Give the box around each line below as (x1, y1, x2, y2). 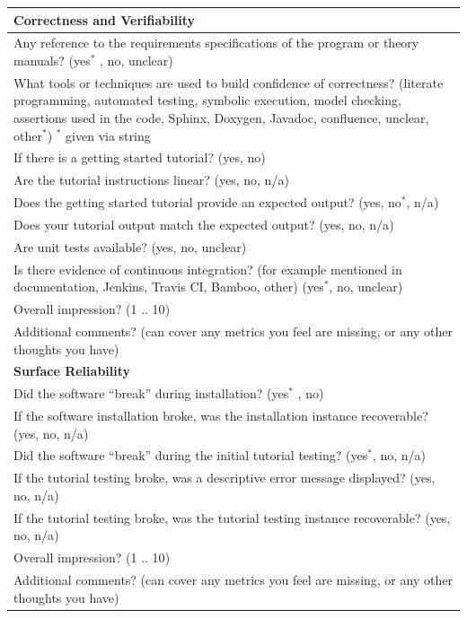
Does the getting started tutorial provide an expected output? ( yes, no (13, 193, 401, 212)
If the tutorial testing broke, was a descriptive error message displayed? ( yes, (13, 468, 436, 487)
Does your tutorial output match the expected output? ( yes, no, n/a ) (13, 214, 394, 233)
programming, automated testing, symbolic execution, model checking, (13, 91, 401, 109)
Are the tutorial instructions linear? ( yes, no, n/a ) (13, 170, 289, 189)
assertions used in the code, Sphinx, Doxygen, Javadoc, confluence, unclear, (13, 108, 429, 126)
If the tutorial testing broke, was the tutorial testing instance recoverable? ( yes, (13, 508, 451, 527)
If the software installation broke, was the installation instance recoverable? (13, 406, 428, 425)
